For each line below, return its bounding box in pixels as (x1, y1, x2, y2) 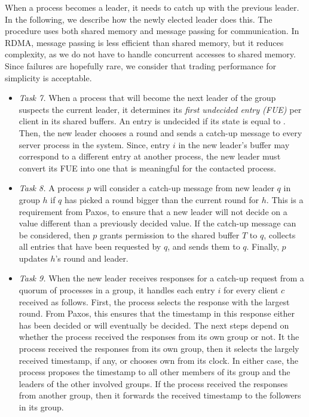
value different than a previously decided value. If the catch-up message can (19, 217, 296, 229)
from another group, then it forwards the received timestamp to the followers (19, 389, 301, 401)
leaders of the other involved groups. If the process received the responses (19, 377, 288, 390)
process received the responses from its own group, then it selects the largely (19, 342, 299, 355)
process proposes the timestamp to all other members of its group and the (19, 366, 290, 378)
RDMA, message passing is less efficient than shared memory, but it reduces (5, 36, 284, 48)
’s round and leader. (55, 252, 129, 264)
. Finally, (246, 240, 279, 253)
